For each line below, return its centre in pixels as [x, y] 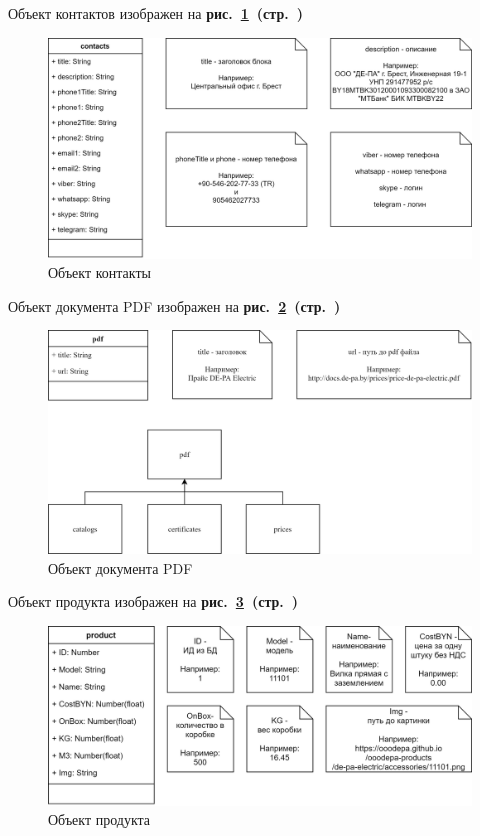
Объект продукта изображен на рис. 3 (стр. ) [153, 601]
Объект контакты [99, 272]
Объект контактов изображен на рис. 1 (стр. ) [155, 13]
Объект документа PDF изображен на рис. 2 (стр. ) [174, 305]
